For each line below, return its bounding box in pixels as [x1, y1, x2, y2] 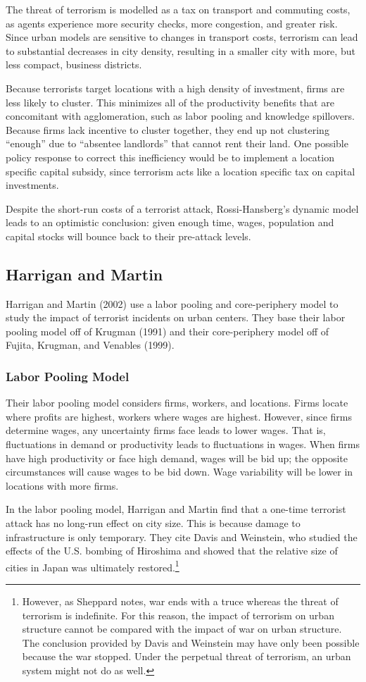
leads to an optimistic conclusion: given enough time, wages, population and [6, 215, 334, 230]
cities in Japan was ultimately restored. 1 [6, 557, 179, 574]
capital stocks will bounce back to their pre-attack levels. [6, 228, 251, 243]
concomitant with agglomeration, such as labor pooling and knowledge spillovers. [6, 108, 355, 123]
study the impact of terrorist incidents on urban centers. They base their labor [6, 310, 346, 325]
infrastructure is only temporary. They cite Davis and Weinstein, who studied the [6, 529, 358, 544]
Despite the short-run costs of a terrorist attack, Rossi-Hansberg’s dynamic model [6, 201, 359, 216]
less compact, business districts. [6, 57, 142, 72]
